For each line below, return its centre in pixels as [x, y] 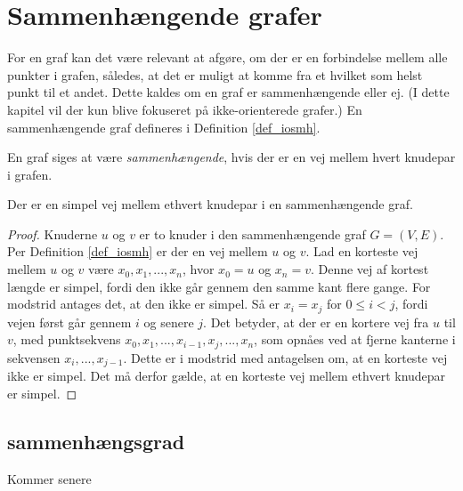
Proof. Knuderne [53, 233]
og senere [169, 322]
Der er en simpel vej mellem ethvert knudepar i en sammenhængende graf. [210, 204]
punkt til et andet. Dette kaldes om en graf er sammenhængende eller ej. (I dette [228, 92]
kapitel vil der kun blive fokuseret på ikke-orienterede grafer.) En [185, 109]
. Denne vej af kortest [370, 269]
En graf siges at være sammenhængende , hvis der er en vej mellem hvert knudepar [231, 157]
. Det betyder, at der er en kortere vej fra [316, 322]
